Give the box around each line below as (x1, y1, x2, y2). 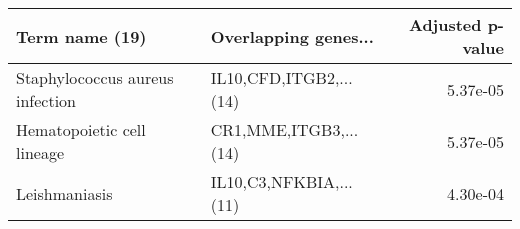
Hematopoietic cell (16, 118, 146, 141)
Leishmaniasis (16, 181, 113, 205)
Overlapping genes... (210, 24, 374, 48)
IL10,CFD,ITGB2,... (210, 66, 353, 89)
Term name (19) (16, 24, 147, 48)
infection (16, 89, 77, 112)
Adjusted (408, 13, 482, 36)
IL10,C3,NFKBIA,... (210, 170, 353, 193)
